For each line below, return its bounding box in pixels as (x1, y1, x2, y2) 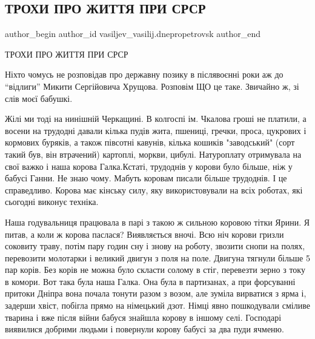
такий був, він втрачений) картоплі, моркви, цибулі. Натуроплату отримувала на (5, 147, 302, 160)
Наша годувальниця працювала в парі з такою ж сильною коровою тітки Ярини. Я (5, 215, 310, 228)
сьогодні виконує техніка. (5, 195, 99, 208)
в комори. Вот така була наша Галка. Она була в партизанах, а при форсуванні (5, 275, 296, 287)
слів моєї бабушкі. (5, 92, 73, 104)
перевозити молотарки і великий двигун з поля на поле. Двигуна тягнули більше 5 (5, 251, 310, 264)
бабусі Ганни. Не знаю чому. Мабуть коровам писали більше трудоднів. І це (5, 172, 287, 184)
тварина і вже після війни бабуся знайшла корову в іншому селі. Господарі (5, 310, 282, 323)
